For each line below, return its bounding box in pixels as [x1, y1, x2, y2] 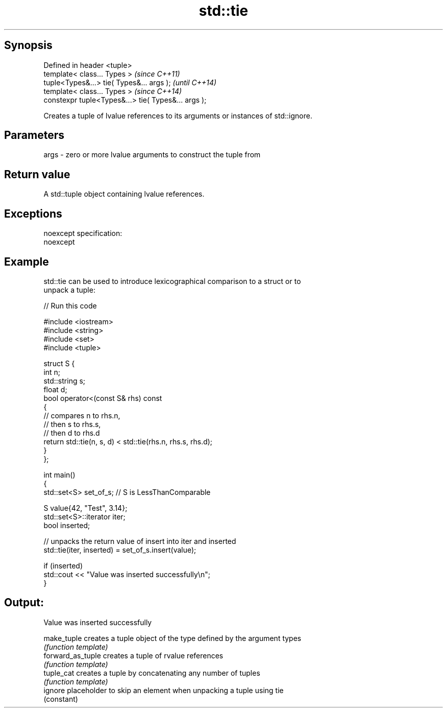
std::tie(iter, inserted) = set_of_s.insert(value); [43, 545, 196, 554]
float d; [43, 385, 67, 394]
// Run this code [43, 301, 97, 310]
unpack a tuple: [43, 285, 95, 294]
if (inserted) [43, 561, 83, 570]
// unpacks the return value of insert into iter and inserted [43, 536, 236, 545]
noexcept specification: [43, 229, 122, 238]
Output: [4, 596, 44, 609]
